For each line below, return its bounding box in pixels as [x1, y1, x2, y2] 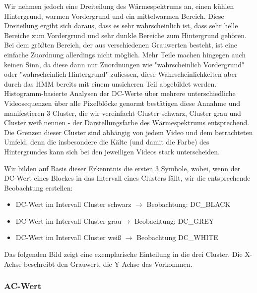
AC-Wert [4, 280, 42, 292]
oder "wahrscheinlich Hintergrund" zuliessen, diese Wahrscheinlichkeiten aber [4, 69, 238, 79]
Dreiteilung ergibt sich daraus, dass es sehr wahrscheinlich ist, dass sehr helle [4, 20, 238, 31]
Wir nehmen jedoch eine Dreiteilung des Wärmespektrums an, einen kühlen [4, 1, 234, 11]
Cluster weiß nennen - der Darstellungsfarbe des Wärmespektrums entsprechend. [4, 117, 250, 128]
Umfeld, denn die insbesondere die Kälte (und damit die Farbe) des [4, 137, 209, 147]
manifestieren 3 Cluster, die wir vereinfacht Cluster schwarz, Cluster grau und [4, 107, 241, 118]
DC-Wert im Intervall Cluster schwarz [15, 199, 131, 209]
